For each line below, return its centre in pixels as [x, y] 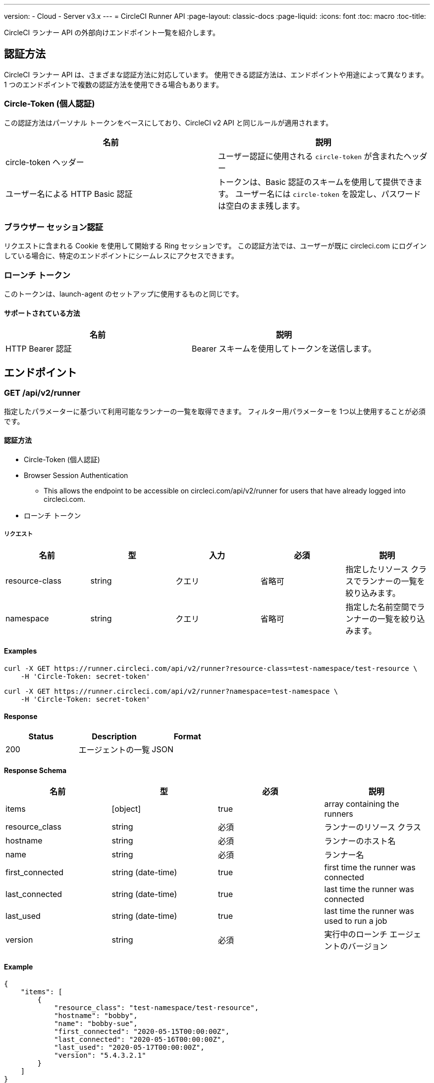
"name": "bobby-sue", [96, 1024]
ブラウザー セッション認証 [54, 227]
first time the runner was [370, 868]
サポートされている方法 [42, 313]
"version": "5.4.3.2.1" [100, 1055]
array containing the [362, 804]
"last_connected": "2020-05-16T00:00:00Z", [140, 1040]
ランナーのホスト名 [360, 841]
